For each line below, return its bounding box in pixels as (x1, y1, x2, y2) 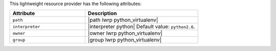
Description (87, 10, 117, 17)
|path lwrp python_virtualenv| (87, 17, 158, 24)
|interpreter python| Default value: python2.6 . (87, 23, 195, 30)
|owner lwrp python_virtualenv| (87, 30, 163, 37)
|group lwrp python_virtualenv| (87, 36, 162, 43)
